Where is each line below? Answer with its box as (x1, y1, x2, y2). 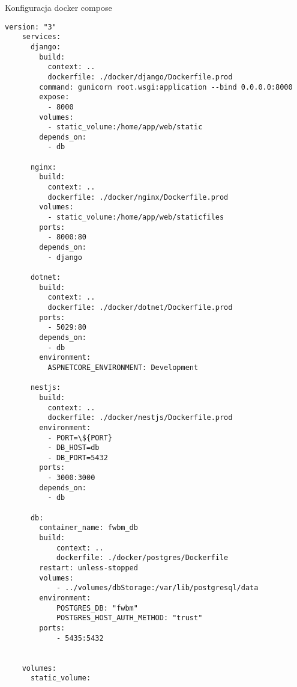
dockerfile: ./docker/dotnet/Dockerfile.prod (47, 303, 233, 312)
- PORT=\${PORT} (47, 433, 112, 442)
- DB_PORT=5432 (47, 453, 108, 462)
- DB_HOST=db (47, 443, 100, 452)
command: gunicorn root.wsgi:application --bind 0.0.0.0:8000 (39, 82, 293, 91)
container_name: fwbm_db (39, 523, 138, 532)
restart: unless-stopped (39, 564, 138, 573)
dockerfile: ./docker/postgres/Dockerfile (56, 553, 229, 562)
